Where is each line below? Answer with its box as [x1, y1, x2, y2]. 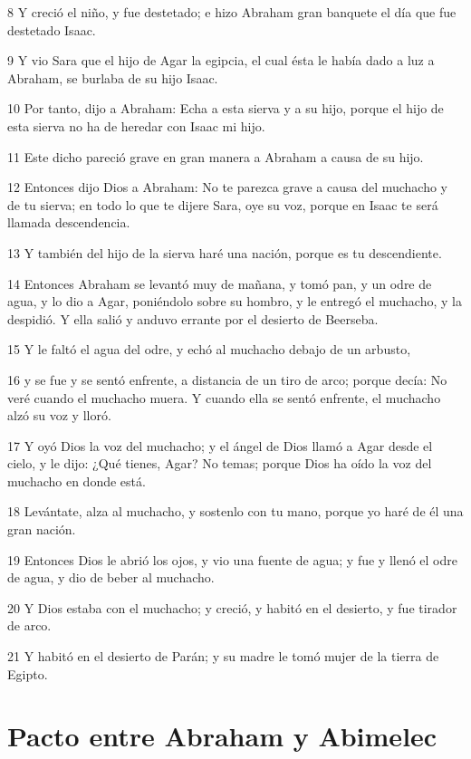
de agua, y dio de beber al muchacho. [7, 568, 215, 587]
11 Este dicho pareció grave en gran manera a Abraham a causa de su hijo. [7, 147, 424, 166]
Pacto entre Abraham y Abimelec [7, 717, 437, 754]
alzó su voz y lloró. [7, 406, 111, 425]
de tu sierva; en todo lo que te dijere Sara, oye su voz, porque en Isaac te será [7, 195, 438, 214]
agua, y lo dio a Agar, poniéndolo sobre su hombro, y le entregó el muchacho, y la [7, 292, 462, 311]
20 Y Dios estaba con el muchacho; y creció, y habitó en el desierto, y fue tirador [7, 598, 457, 617]
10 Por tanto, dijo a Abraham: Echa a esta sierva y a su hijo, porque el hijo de [7, 99, 444, 118]
